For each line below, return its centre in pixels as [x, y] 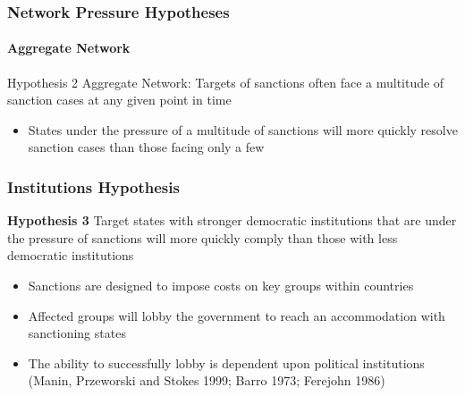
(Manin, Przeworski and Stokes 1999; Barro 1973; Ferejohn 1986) [207, 380]
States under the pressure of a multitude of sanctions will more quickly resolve [243, 129]
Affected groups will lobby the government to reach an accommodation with [237, 315]
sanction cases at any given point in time [119, 100]
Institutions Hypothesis [93, 186]
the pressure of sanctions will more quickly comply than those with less [203, 237]
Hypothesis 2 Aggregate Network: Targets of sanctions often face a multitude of [226, 82]
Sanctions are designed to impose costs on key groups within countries [221, 286]
